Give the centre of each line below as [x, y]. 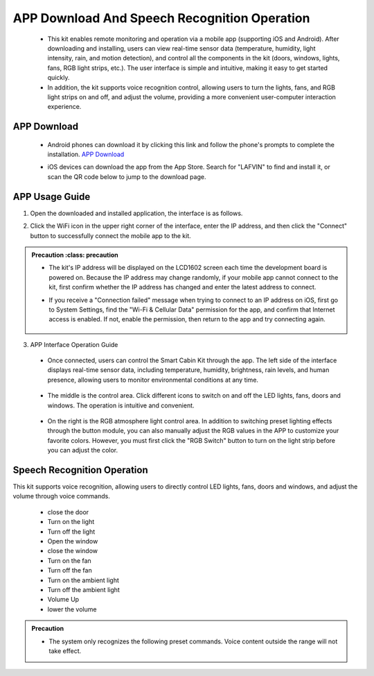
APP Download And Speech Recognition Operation [161, 18]
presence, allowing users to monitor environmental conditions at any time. [153, 380]
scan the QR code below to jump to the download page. [127, 176]
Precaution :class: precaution [75, 255]
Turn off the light [71, 532]
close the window [73, 551]
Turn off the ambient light [84, 590]
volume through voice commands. [61, 496]
